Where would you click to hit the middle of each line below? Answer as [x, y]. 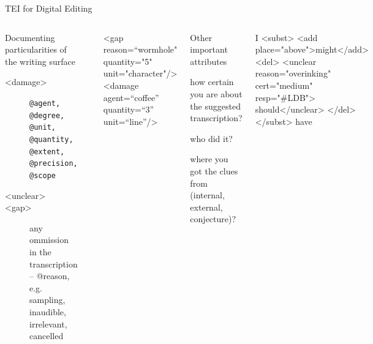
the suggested [215, 106]
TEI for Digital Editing [49, 8]
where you [209, 159]
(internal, [207, 195]
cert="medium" [284, 85]
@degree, [47, 115]
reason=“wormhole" [140, 49]
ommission [49, 240]
